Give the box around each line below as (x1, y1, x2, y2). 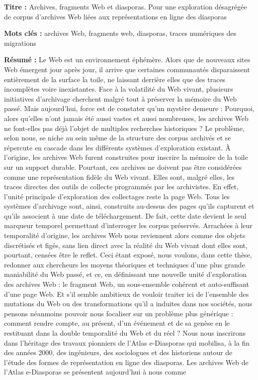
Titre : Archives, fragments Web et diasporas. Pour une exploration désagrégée (4, 1, 247, 11)
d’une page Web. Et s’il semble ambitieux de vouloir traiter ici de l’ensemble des (4, 288, 249, 299)
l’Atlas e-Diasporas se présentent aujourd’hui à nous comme (4, 367, 186, 377)
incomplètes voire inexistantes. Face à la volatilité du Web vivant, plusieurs (4, 84, 233, 94)
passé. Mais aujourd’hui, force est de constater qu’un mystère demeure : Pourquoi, (4, 103, 255, 114)
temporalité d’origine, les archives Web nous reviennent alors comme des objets (4, 230, 246, 241)
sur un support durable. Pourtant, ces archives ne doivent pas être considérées (4, 161, 242, 172)
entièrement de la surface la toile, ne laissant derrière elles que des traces (4, 74, 226, 84)
